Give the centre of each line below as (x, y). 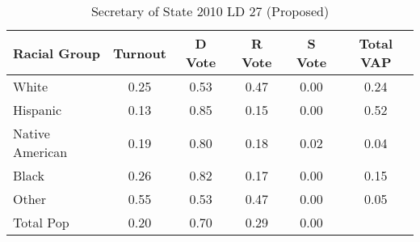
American (40, 152)
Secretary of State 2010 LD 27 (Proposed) (210, 11)
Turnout (140, 53)
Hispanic (38, 110)
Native (31, 133)
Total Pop (41, 222)
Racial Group (57, 53)
